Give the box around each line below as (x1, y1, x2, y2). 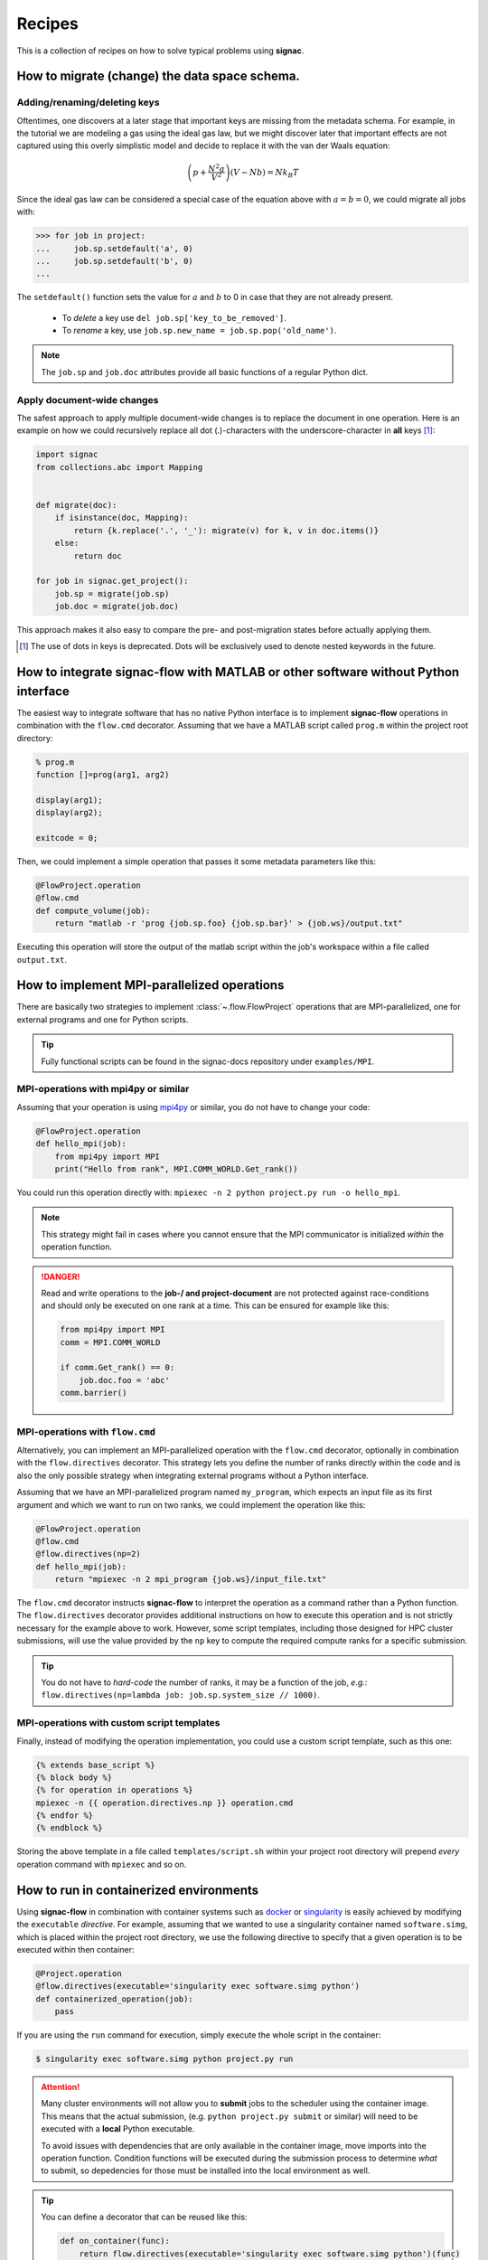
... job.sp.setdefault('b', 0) (35, 256, 193, 266)
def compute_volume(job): (35, 905, 151, 916)
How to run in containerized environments (16, 1882, 259, 1897)
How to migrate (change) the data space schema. (16, 69, 300, 84)
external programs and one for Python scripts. (16, 1013, 189, 1025)
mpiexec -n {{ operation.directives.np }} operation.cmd (35, 1797, 294, 1808)
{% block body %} (35, 1772, 113, 1783)
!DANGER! (41, 1271, 80, 1282)
